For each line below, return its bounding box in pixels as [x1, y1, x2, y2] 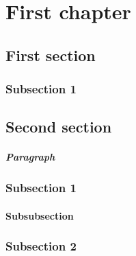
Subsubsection [5, 208, 74, 222]
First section [5, 44, 96, 65]
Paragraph [5, 150, 55, 164]
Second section [5, 116, 112, 137]
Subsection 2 [5, 237, 77, 255]
